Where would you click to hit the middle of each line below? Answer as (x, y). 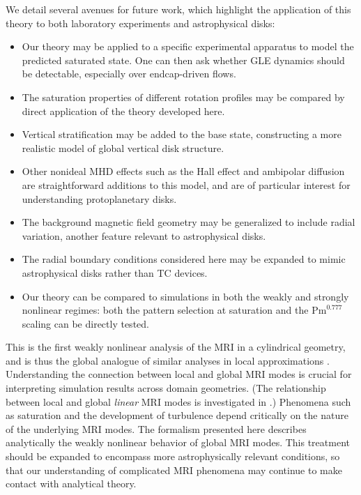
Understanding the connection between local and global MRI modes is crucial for (179, 374)
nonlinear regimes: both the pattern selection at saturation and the (165, 310)
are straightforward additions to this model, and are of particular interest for (186, 184)
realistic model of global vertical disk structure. (123, 147)
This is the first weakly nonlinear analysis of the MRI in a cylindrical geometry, (176, 347)
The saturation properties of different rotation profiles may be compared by (183, 97)
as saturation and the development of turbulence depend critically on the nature (177, 415)
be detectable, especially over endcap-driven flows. (129, 74)
